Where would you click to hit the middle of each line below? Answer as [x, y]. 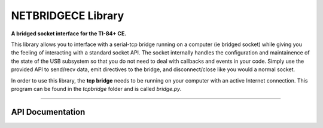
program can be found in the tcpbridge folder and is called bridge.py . [96, 89]
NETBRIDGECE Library [68, 16]
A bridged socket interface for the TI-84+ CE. [69, 33]
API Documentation [48, 112]
